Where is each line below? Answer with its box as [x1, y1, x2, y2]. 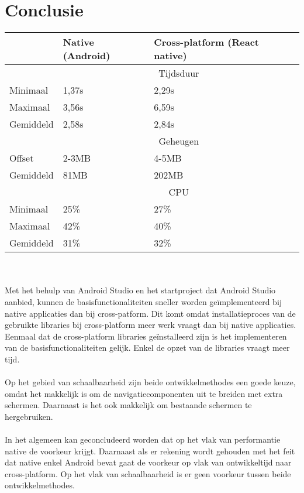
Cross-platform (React [154, 35, 260, 49]
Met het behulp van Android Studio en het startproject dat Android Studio [5, 284, 276, 296]
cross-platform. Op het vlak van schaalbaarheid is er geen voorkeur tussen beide [5, 467, 291, 480]
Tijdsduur [158, 66, 199, 80]
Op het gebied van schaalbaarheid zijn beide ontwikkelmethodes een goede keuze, [5, 376, 296, 388]
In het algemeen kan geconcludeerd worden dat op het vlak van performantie [5, 433, 281, 446]
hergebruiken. [5, 410, 53, 422]
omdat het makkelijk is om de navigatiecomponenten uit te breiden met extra [5, 387, 283, 399]
